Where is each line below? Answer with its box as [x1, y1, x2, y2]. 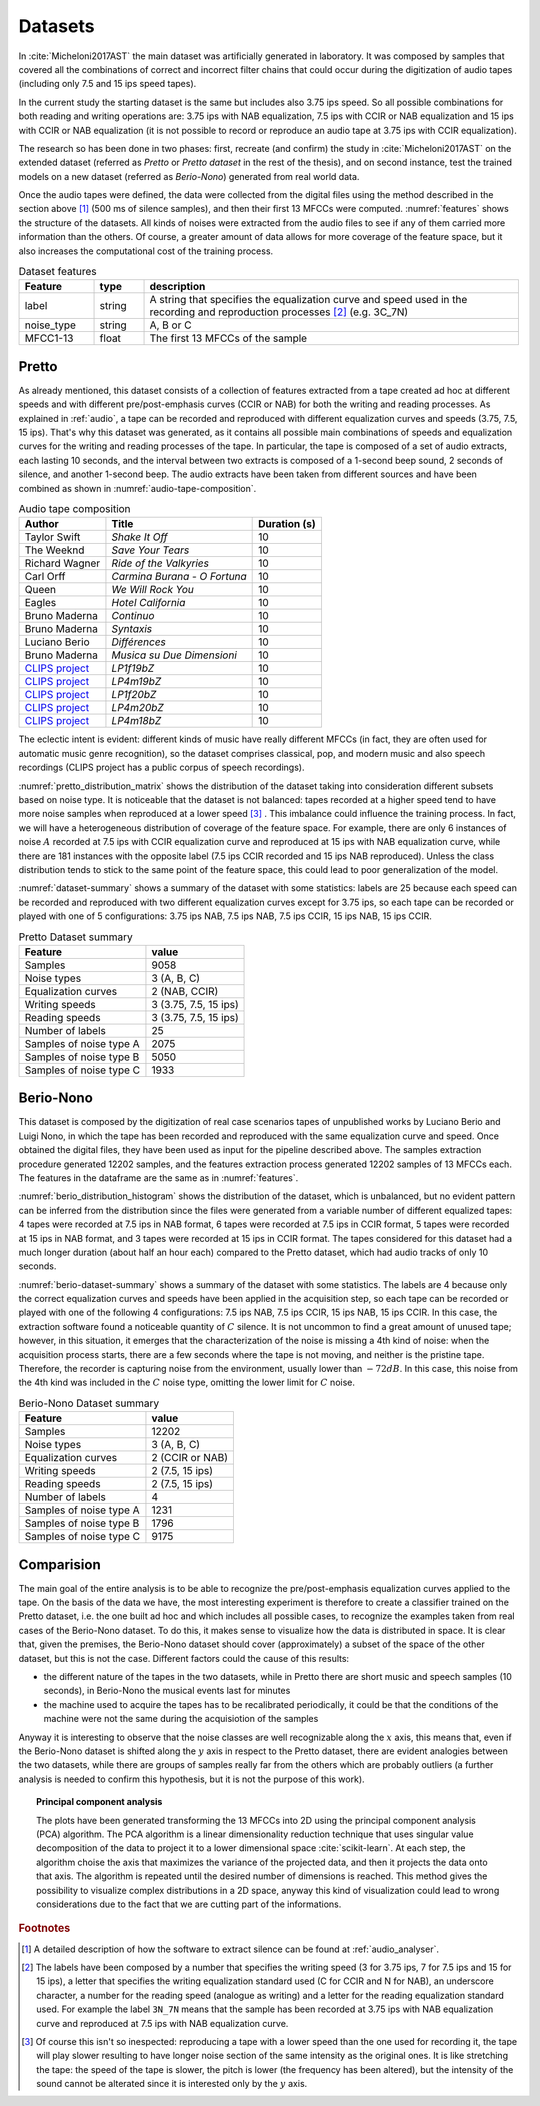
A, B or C [149, 318, 192, 332]
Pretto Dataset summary [18, 930, 134, 944]
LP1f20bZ [111, 688, 157, 702]
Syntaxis [111, 622, 153, 636]
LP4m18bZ [111, 714, 162, 728]
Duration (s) [258, 517, 317, 531]
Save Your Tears [111, 543, 190, 557]
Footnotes [18, 1921, 71, 1935]
